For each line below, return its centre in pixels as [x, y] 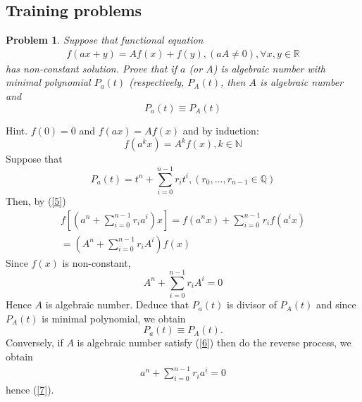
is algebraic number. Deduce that [117, 304]
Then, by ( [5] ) [36, 200]
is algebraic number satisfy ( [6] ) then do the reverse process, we [214, 343]
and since [336, 304]
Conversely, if [35, 343]
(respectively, [157, 82]
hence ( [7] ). [30, 389]
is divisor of [251, 304]
